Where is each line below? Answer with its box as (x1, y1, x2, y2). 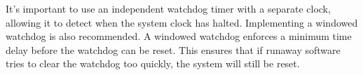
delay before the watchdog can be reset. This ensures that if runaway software (6, 42, 341, 57)
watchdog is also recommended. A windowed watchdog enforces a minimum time (6, 29, 352, 43)
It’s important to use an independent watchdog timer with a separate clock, (6, 1, 331, 15)
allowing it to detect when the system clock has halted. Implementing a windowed (6, 15, 358, 29)
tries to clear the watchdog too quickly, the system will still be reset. (6, 56, 300, 71)
